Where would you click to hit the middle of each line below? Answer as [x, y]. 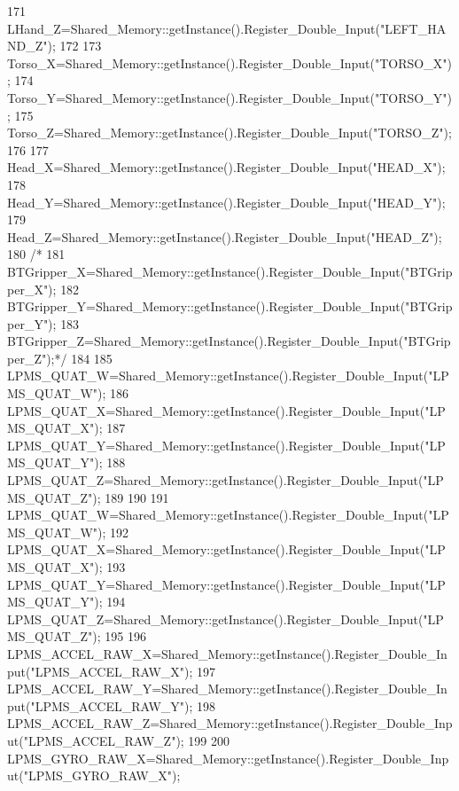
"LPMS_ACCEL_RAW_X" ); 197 [123, 671]
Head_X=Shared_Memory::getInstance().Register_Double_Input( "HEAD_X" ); [226, 167]
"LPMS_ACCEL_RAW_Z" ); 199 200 [127, 740]
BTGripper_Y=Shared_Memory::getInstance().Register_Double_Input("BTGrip [230, 306]
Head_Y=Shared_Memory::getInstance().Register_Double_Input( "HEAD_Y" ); [226, 202]
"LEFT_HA [413, 28]
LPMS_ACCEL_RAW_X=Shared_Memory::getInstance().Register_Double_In [227, 653]
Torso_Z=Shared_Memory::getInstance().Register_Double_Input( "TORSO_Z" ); [229, 133]
